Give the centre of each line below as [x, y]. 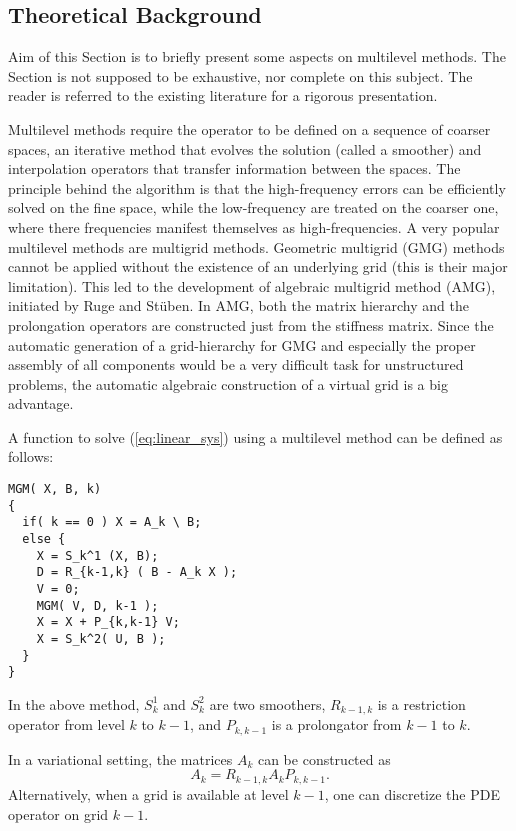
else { [44, 539]
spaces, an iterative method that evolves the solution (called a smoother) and [245, 148]
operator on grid [58, 813]
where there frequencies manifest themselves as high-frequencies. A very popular [254, 226]
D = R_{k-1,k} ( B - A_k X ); [137, 572]
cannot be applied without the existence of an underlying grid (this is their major [258, 266]
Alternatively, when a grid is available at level [148, 793]
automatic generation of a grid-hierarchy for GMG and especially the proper [242, 344]
